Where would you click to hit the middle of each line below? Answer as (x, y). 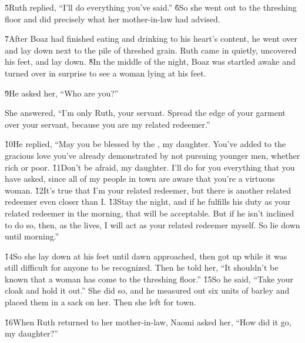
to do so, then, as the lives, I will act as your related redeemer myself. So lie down (152, 224)
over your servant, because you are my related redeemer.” (108, 124)
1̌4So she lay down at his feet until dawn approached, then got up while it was (146, 256)
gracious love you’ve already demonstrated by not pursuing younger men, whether (152, 155)
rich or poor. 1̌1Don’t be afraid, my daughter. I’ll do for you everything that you (150, 167)
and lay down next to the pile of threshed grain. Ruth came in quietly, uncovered (151, 50)
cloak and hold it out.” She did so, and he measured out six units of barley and (147, 290)
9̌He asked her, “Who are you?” (62, 93)
